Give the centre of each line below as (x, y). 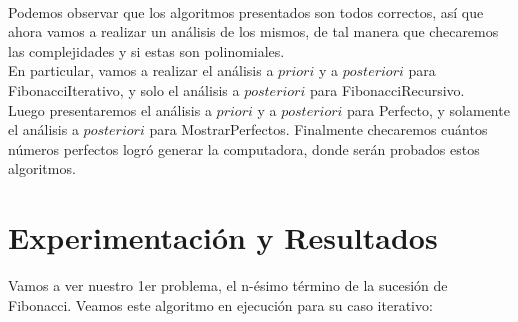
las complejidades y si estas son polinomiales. (146, 50)
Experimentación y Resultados (223, 237)
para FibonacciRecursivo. (387, 89)
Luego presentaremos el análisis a (110, 109)
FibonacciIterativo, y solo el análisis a (124, 89)
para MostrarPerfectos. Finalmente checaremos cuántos (318, 129)
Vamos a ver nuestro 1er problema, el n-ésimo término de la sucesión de (228, 285)
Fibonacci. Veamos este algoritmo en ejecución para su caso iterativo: (220, 304)
